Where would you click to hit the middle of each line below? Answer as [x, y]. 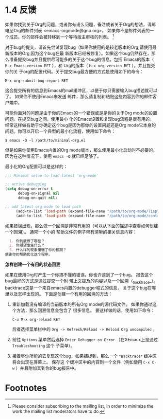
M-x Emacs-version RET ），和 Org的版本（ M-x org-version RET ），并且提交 [80, 65]
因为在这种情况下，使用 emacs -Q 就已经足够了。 [53, 156]
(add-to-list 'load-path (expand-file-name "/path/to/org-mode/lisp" [88, 211]
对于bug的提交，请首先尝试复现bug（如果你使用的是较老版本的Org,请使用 [79, 47]
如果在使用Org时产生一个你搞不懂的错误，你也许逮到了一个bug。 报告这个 [79, 275]
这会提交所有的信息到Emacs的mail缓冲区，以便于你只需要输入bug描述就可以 [81, 90]
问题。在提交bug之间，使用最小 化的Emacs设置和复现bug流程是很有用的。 [80, 119]
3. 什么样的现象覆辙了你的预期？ [38, 250]
